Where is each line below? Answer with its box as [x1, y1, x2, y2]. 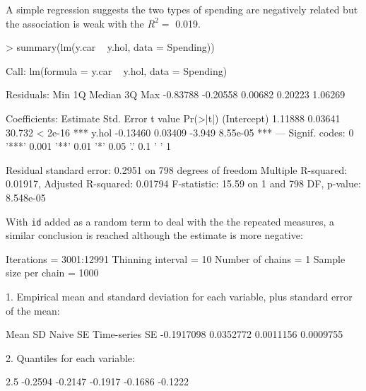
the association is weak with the [6, 16, 144, 30]
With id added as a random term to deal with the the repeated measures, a [6, 214, 335, 228]
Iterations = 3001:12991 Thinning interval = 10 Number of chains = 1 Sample [6, 251, 346, 266]
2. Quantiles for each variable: [6, 350, 135, 365]
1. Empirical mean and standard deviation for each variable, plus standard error [6, 288, 353, 303]
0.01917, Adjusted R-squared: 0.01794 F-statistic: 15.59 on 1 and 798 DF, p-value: [6, 176, 361, 191]
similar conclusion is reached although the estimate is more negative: [6, 228, 303, 243]
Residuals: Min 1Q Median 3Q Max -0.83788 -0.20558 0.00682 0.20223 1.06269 [6, 87, 346, 102]
